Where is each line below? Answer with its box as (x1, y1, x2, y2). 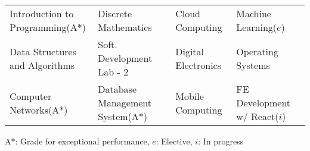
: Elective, (156, 135, 193, 147)
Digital (175, 44, 204, 58)
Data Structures (10, 44, 76, 58)
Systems (236, 58, 270, 72)
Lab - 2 (98, 65, 129, 78)
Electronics (175, 58, 222, 72)
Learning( (236, 20, 277, 34)
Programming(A (10, 20, 77, 34)
